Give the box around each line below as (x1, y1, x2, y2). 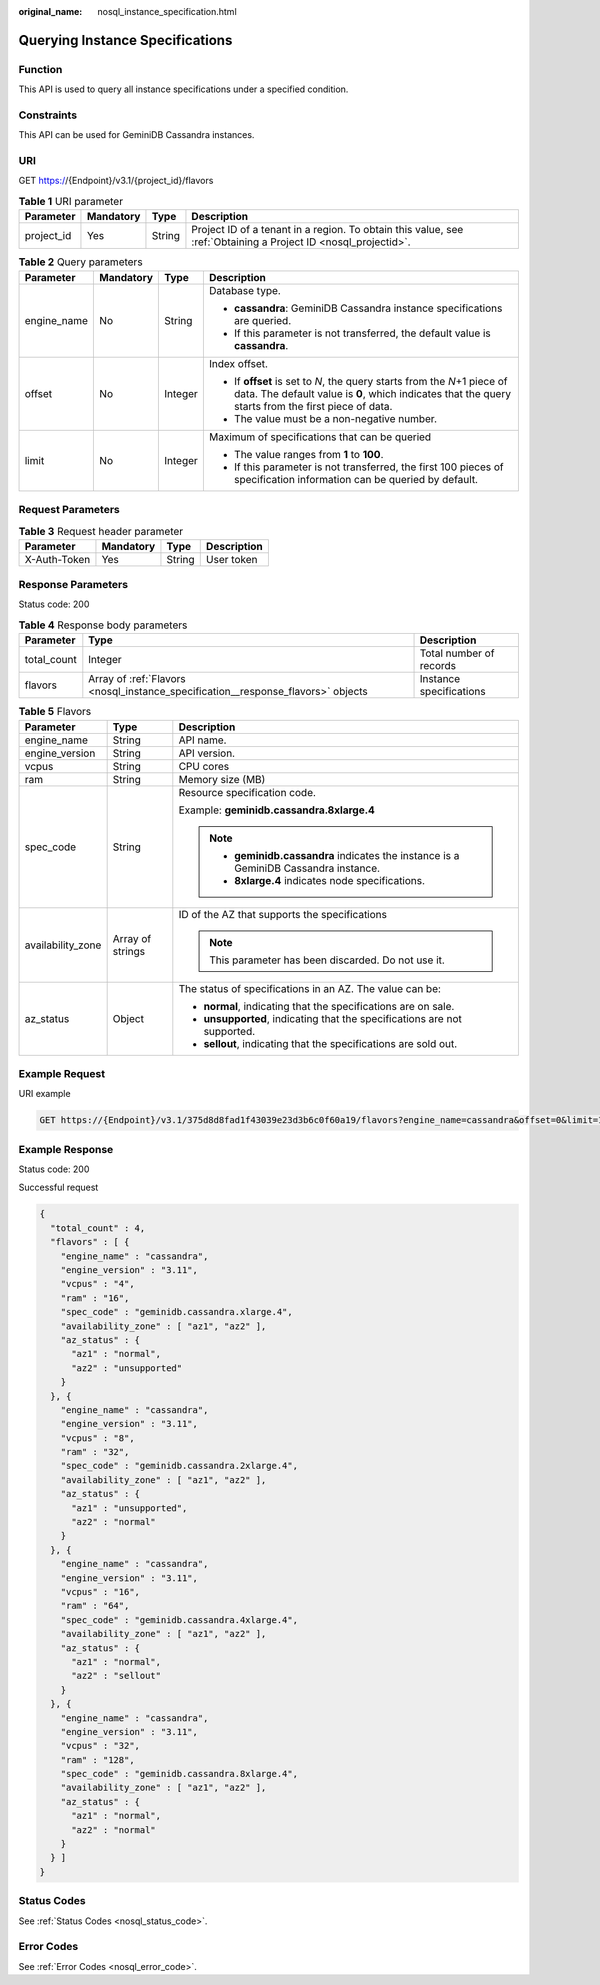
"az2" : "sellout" (71, 1670, 162, 1682)
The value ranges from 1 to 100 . (233, 447, 384, 461)
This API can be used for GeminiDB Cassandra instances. (18, 129, 255, 141)
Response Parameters (18, 578, 129, 592)
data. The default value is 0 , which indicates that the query (233, 386, 512, 400)
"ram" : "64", (60, 1600, 130, 1612)
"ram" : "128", (60, 1754, 135, 1765)
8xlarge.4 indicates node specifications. (233, 873, 425, 887)
